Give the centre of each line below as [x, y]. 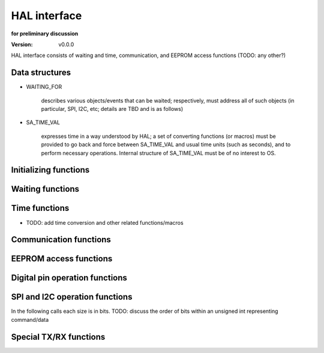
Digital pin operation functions [69, 278]
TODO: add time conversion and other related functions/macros [105, 222]
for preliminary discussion [45, 34]
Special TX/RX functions [58, 337]
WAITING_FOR [44, 87]
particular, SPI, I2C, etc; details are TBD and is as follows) [112, 109]
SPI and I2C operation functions [72, 297]
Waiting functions [45, 189]
